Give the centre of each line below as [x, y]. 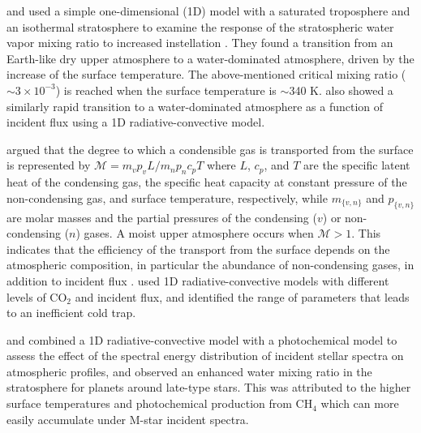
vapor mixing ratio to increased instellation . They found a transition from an [200, 43]
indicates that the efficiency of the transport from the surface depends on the [198, 249]
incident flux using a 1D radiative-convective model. [136, 122]
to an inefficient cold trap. [71, 313]
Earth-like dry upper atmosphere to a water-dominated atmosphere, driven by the [210, 58]
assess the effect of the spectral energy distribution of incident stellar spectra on [205, 356]
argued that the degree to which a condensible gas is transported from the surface [210, 149]
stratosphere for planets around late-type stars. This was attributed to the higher [209, 387]
